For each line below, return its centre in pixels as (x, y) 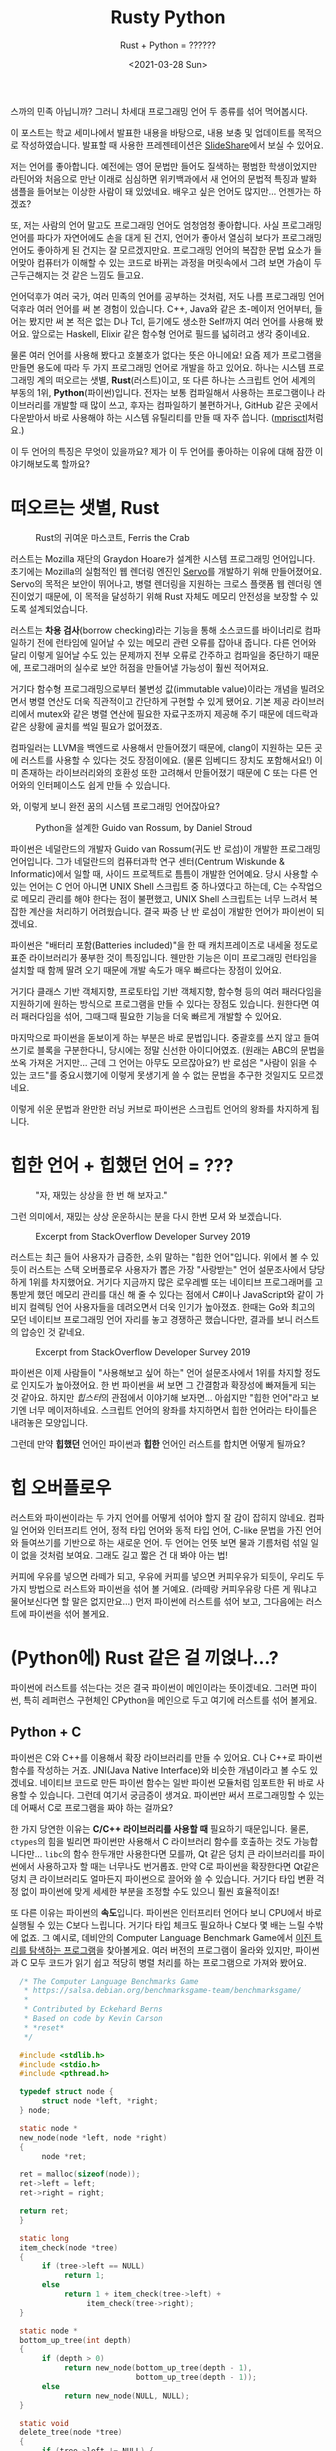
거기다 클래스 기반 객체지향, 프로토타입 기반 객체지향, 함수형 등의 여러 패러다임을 (166, 991)
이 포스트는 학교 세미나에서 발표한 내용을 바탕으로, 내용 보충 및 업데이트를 (153, 132)
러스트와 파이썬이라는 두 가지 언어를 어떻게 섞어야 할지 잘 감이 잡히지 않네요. (158, 1517)
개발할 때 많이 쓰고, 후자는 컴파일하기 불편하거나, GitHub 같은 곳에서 (186, 405)
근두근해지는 (35, 275)
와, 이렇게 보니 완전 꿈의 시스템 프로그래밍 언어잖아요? (115, 806)
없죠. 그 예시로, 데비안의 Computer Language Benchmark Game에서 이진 (166, 1937)
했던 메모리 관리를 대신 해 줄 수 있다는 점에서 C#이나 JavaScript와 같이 (175, 1294)
